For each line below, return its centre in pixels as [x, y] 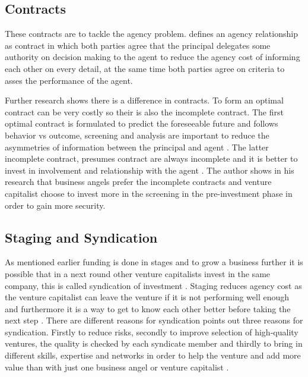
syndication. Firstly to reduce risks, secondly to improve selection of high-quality [152, 332]
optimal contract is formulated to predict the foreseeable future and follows [142, 123]
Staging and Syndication [81, 237]
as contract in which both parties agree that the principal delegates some [138, 45]
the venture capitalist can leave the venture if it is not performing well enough [147, 297]
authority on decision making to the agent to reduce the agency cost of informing [153, 57]
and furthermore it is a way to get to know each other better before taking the [148, 308]
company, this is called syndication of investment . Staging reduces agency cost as [153, 285]
